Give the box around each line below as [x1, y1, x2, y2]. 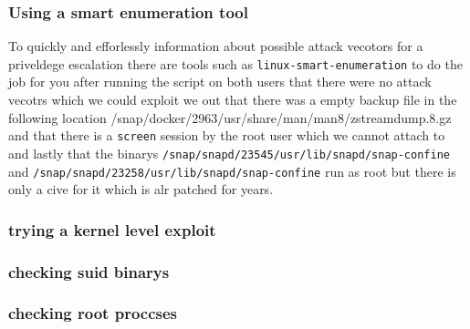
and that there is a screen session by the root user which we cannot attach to [8, 126, 445, 145]
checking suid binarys [8, 260, 170, 283]
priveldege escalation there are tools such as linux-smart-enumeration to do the [8, 54, 463, 73]
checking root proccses [8, 302, 178, 324]
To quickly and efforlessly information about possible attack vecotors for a [8, 36, 423, 56]
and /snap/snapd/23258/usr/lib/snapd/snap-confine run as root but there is [8, 161, 456, 180]
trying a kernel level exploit [8, 218, 216, 241]
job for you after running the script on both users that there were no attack [8, 72, 432, 91]
